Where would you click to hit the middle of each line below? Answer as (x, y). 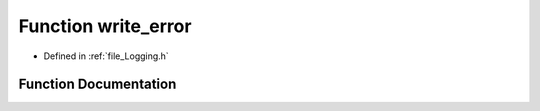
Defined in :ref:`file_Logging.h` (106, 56)
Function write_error (105, 26)
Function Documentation (97, 84)
